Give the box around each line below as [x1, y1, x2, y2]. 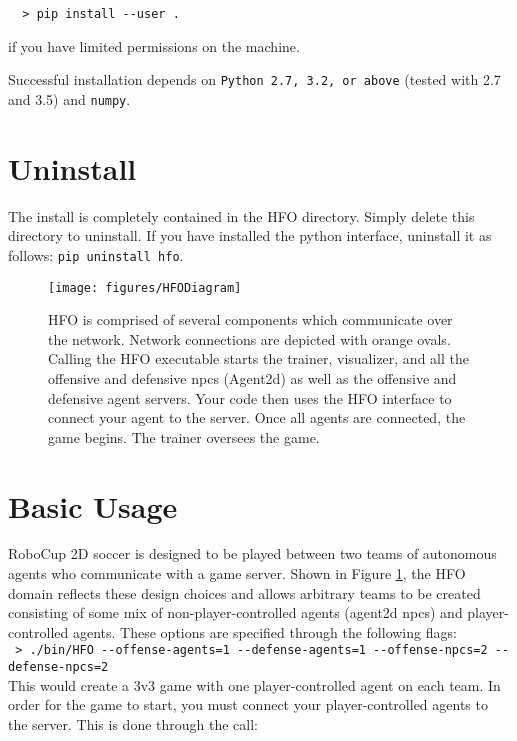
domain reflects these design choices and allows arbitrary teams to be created [8, 582, 481, 603]
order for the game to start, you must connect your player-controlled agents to [8, 694, 488, 715]
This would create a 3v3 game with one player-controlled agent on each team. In [8, 674, 501, 695]
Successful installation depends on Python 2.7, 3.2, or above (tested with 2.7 [8, 69, 501, 90]
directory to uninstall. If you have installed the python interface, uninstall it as [8, 225, 492, 246]
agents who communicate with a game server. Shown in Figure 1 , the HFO [8, 563, 466, 584]
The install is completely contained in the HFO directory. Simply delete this [8, 205, 475, 226]
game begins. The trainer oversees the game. [48, 426, 320, 447]
